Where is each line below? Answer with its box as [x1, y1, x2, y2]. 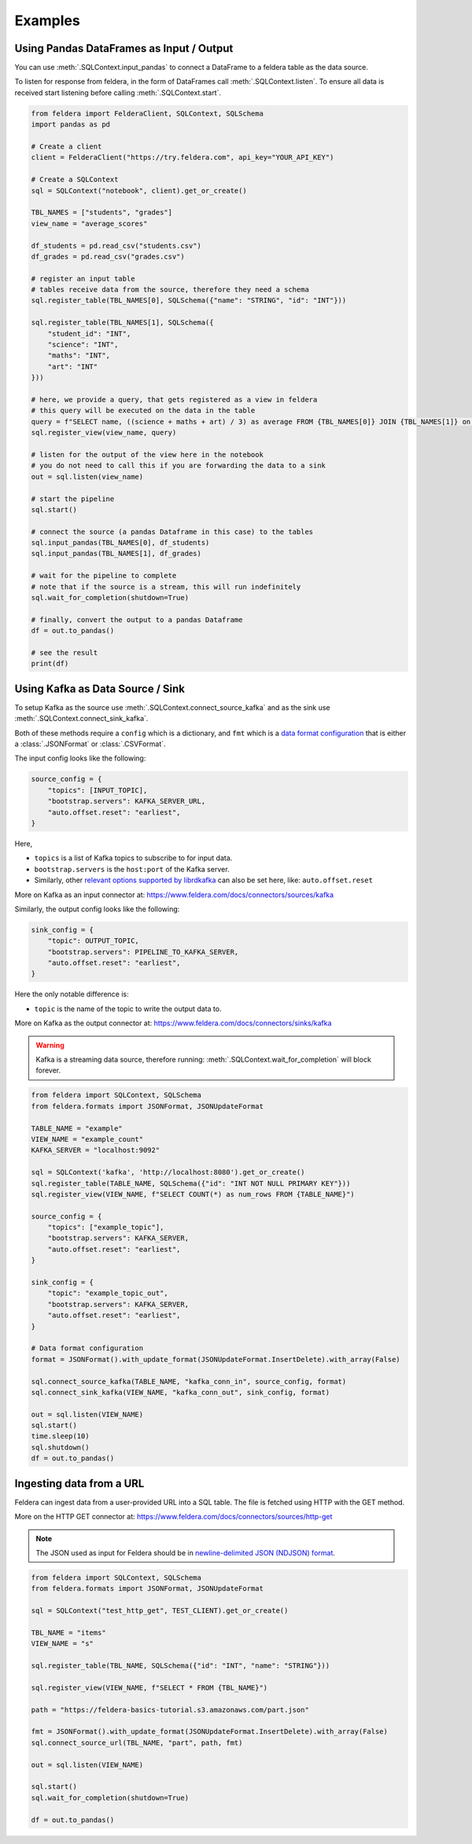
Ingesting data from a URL [14, 1477, 145, 1490]
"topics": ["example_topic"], [47, 1223, 164, 1232]
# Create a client [31, 142, 102, 151]
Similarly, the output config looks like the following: [14, 904, 180, 914]
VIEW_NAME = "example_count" [31, 1135, 144, 1143]
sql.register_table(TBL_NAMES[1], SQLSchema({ [31, 318, 214, 327]
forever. [35, 1066, 61, 1075]
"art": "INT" [47, 362, 98, 371]
